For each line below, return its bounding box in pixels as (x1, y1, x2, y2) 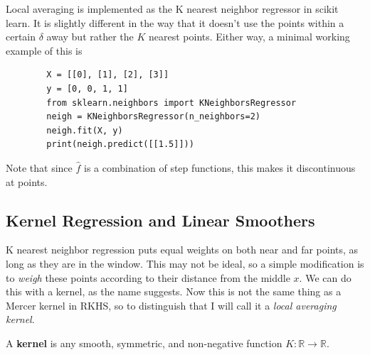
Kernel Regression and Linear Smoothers (6, 209, 315, 231)
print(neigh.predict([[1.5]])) (46, 139, 194, 150)
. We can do (299, 270, 351, 285)
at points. (6, 174, 48, 189)
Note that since (6, 160, 73, 175)
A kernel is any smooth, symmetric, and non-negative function (6, 335, 282, 350)
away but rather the (46, 29, 134, 44)
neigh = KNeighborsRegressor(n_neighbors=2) (46, 111, 260, 122)
